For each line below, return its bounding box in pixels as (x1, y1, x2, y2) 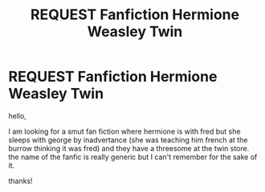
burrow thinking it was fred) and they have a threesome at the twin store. (8, 143, 250, 153)
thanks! (8, 176, 34, 186)
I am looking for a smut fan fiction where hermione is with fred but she (8, 126, 241, 136)
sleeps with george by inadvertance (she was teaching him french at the (8, 134, 248, 145)
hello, (8, 110, 26, 121)
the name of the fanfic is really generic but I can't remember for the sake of (8, 152, 258, 162)
